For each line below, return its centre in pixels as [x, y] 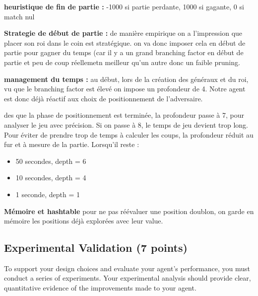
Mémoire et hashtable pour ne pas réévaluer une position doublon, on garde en [129, 211]
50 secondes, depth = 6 [51, 161]
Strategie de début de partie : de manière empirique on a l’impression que [123, 33]
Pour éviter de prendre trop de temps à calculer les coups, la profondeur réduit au [129, 134]
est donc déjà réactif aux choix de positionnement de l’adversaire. [103, 98]
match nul [19, 16]
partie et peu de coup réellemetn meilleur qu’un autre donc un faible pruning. [122, 62]
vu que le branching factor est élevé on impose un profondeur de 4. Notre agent [125, 89]
